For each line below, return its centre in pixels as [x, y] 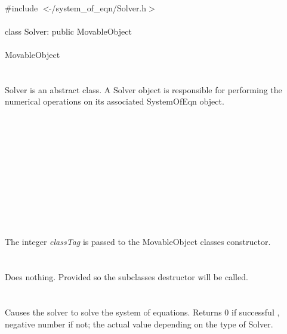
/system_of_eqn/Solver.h [99, 7]
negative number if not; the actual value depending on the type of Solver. [139, 324]
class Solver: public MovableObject [68, 31]
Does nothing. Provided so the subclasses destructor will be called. [126, 277]
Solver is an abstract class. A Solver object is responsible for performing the [143, 89]
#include [21, 7]
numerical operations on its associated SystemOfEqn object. [115, 101]
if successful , [255, 312]
